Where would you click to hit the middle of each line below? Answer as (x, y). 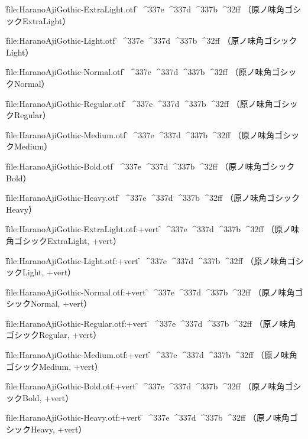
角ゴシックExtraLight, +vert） (64, 240)
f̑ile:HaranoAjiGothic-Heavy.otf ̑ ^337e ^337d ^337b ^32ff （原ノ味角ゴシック (153, 198)
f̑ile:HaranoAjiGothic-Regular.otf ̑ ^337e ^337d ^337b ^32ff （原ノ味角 (140, 103)
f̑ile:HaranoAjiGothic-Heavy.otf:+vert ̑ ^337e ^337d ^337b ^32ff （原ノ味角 (148, 417)
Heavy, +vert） (59, 429)
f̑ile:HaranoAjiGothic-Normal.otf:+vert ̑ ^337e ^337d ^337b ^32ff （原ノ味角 (150, 292)
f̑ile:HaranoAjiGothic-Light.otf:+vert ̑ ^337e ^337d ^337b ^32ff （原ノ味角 (147, 260)
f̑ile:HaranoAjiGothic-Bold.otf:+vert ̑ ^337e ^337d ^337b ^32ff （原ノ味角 (145, 386)
